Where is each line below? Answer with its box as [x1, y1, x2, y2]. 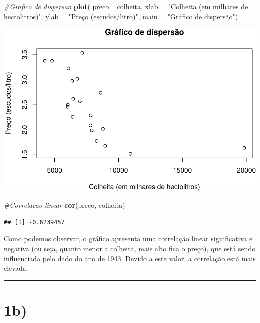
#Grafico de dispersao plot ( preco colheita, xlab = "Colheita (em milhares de [4, 1, 248, 11]
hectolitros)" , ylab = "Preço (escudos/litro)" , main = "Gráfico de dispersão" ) [4, 11, 238, 21]
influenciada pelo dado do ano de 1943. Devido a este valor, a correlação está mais [4, 253, 256, 263]
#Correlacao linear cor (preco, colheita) [4, 200, 125, 210]
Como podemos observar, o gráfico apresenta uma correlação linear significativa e [4, 233, 253, 244]
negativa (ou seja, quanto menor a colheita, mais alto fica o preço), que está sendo [4, 243, 256, 253]
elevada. [4, 263, 28, 273]
